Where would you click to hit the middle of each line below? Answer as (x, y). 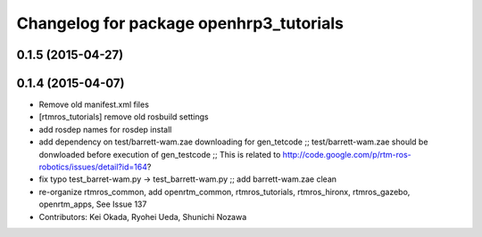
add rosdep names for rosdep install (105, 129)
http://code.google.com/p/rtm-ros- (347, 154)
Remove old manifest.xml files (94, 105)
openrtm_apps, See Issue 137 (93, 204)
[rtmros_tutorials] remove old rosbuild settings (124, 117)
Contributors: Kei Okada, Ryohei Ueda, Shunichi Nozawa (143, 217)
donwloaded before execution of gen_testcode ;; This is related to (160, 154)
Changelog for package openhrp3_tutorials (180, 23)
